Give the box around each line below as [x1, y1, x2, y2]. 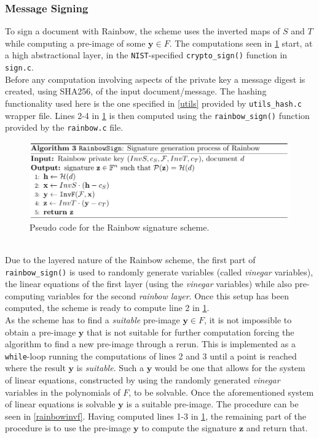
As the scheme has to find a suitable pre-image [5, 313, 180, 326]
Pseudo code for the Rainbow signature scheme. [30, 220, 210, 233]
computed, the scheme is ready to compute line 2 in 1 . [5, 301, 210, 314]
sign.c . [5, 61, 34, 74]
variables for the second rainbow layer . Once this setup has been [47, 289, 289, 302]
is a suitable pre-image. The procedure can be [126, 398, 299, 410]
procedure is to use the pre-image [5, 421, 131, 434]
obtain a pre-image [5, 325, 76, 338]
